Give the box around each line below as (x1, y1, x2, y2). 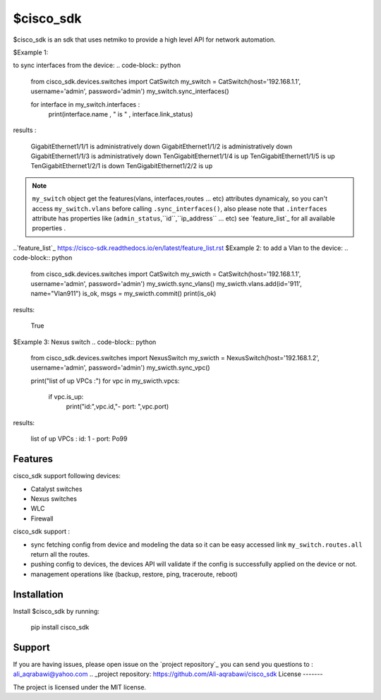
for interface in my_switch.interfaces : (30, 100, 140, 109)
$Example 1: (13, 48, 49, 57)
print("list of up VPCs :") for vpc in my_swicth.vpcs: (30, 376, 180, 385)
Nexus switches (30, 494, 78, 503)
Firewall (30, 514, 54, 523)
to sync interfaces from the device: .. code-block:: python (13, 61, 181, 70)
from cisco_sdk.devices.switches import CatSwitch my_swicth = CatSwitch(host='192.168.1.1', (30, 269, 301, 278)
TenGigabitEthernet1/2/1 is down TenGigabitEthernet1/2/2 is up (30, 162, 213, 170)
